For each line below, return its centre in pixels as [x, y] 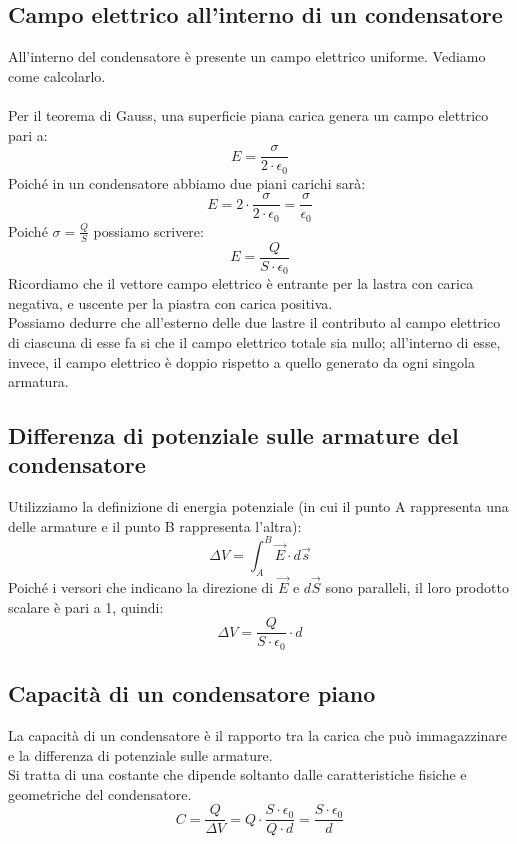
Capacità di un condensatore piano [192, 693]
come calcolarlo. [57, 75]
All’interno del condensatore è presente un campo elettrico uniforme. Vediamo [247, 56]
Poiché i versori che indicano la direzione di [141, 587]
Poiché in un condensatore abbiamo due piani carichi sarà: [187, 182]
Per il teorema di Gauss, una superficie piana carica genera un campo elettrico [248, 114]
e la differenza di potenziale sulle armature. [140, 754]
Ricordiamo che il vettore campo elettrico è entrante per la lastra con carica [241, 283]
